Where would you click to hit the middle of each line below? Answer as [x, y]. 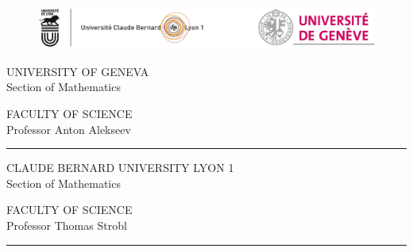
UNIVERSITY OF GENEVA [78, 71]
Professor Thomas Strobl [67, 225]
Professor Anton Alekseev [69, 129]
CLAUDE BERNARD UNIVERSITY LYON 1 [120, 168]
